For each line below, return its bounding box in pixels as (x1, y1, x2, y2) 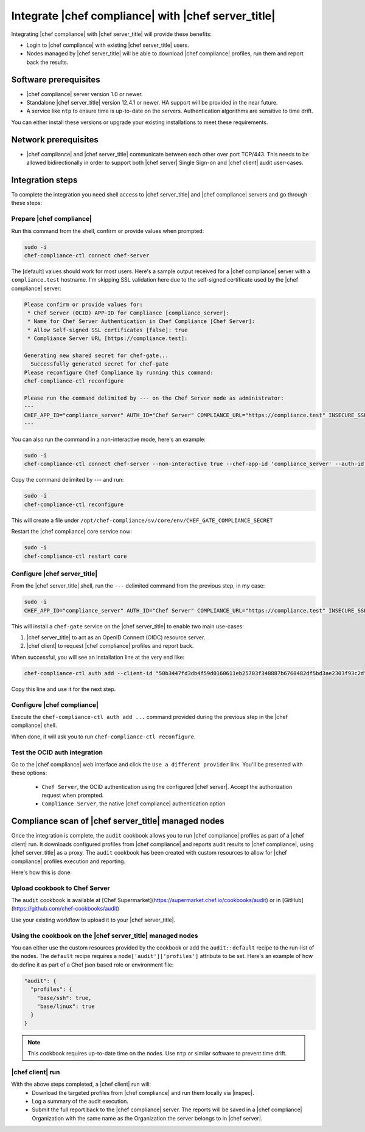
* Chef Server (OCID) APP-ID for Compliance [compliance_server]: (27, 310, 230, 316)
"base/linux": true (36, 1002, 96, 1010)
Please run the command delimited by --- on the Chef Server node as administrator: (24, 394, 284, 401)
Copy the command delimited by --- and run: (11, 476, 124, 484)
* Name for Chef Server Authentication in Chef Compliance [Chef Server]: (27, 318, 255, 325)
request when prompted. (41, 791, 104, 799)
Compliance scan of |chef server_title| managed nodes (11, 816, 224, 827)
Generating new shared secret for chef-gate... (24, 352, 169, 359)
